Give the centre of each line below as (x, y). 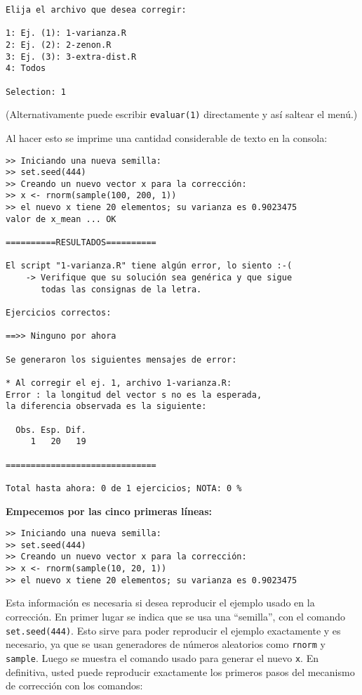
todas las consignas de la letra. (121, 289)
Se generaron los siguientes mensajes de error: (121, 359)
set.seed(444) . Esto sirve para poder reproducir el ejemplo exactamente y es (173, 630)
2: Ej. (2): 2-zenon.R (59, 45)
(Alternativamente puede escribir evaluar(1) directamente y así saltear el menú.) (182, 114)
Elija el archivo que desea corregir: (96, 10)
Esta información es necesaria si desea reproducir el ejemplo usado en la (160, 603)
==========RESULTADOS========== (81, 243)
